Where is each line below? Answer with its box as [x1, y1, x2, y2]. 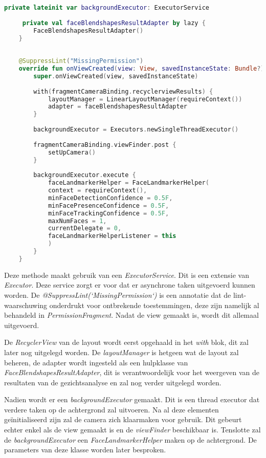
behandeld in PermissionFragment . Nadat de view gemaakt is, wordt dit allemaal [4, 310, 259, 320]
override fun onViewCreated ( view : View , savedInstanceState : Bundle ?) [18, 65, 264, 72]
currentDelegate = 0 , [48, 225, 122, 232]
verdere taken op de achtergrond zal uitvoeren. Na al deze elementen [4, 404, 219, 415]
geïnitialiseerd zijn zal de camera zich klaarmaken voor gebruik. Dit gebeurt [4, 414, 242, 425]
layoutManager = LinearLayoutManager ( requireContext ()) [48, 95, 242, 103]
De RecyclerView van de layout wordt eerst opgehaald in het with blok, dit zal [4, 337, 249, 347]
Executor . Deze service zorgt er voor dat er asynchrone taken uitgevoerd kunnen [4, 279, 255, 290]
